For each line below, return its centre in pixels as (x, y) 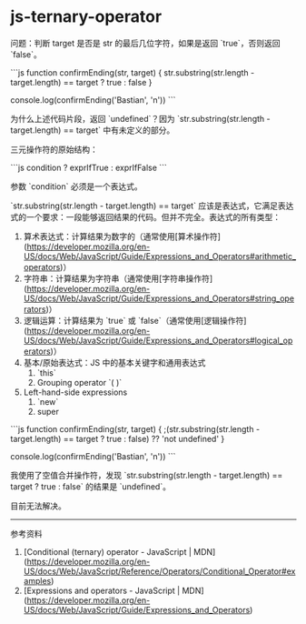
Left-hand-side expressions (75, 392)
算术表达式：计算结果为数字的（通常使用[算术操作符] (122, 236)
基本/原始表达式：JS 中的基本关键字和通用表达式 (114, 362)
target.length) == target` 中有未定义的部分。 (93, 130)
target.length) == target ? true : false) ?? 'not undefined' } (118, 438)
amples (37, 580)
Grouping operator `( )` (79, 382)
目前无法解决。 (38, 506)
